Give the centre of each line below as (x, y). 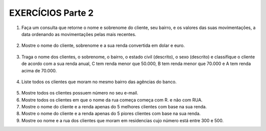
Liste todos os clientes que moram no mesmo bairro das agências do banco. (99, 82)
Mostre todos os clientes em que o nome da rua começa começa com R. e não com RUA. (112, 100)
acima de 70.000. (39, 70)
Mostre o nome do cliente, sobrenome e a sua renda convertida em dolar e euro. (103, 46)
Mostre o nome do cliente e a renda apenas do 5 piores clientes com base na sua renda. (111, 114)
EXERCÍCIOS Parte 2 (51, 13)
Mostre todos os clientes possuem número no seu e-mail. (80, 93)
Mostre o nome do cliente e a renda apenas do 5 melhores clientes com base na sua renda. (114, 107)
